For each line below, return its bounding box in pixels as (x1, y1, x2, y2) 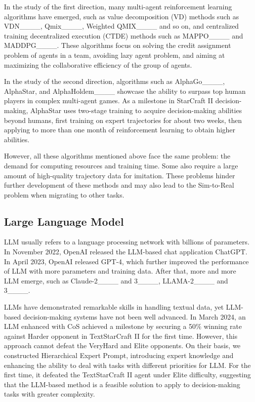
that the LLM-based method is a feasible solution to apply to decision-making (4, 379, 240, 389)
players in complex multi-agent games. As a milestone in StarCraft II (4, 95, 213, 106)
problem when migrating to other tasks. (4, 189, 125, 200)
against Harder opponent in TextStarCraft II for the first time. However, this (4, 330, 238, 341)
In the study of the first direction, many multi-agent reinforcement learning (4, 1, 232, 11)
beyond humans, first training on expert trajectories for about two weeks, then (4, 115, 242, 125)
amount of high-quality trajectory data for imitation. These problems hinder (4, 170, 235, 180)
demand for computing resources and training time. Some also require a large (4, 160, 238, 170)
